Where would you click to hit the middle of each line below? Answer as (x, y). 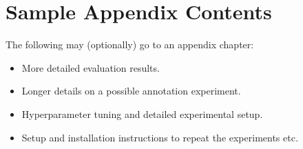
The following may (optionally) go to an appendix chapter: (130, 44)
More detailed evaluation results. (91, 67)
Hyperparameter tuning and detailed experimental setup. (142, 113)
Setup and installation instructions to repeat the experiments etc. (160, 137)
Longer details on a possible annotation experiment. (131, 91)
